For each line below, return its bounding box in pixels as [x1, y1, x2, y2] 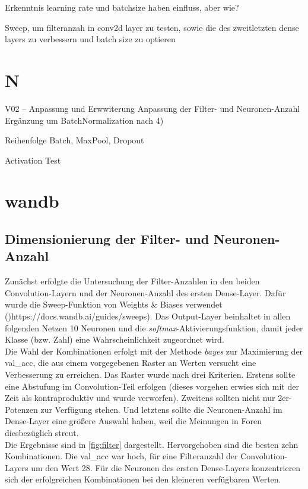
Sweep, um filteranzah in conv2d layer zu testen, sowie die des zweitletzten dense [5, 21, 299, 33]
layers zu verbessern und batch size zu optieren [5, 33, 176, 45]
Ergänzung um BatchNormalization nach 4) [5, 114, 164, 126]
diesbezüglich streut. [5, 426, 79, 438]
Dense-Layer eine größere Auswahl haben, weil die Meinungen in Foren [5, 415, 262, 427]
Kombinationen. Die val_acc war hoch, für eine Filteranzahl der [5, 450, 238, 462]
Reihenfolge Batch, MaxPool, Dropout [5, 134, 144, 146]
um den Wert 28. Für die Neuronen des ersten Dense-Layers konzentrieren [31, 461, 301, 474]
